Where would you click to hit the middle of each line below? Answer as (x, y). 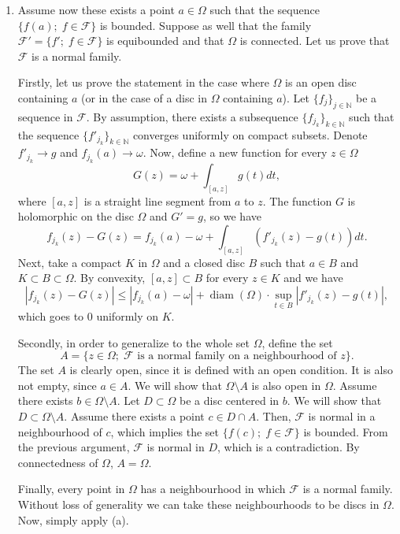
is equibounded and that (165, 41)
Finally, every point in (71, 489)
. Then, (274, 416)
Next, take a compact (70, 262)
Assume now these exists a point (96, 9)
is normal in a (342, 416)
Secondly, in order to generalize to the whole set (133, 342)
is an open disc (321, 82)
